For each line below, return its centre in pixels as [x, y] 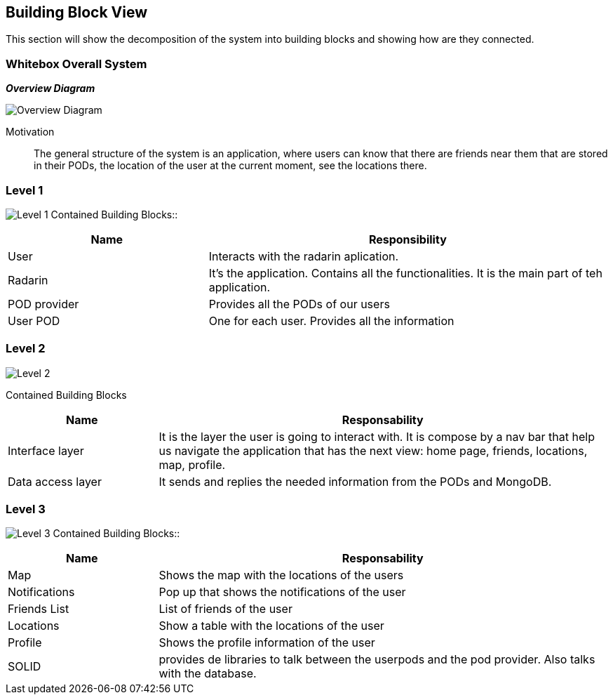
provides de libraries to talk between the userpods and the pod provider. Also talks [377, 660]
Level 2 [26, 349]
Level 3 [26, 509]
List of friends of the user [225, 609]
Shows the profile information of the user [267, 643]
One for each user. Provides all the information [331, 321]
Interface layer [46, 450]
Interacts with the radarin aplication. [304, 256]
